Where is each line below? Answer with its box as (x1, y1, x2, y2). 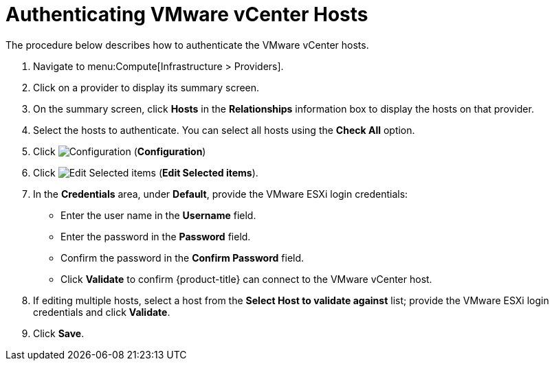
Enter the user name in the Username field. (60, 209, 256, 221)
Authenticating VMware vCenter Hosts (5, 3, 368, 26)
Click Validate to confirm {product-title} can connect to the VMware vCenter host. (60, 273, 432, 285)
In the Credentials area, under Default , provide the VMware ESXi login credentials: (33, 187, 408, 200)
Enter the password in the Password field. (60, 230, 251, 242)
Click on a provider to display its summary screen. (33, 81, 260, 93)
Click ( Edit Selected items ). (33, 166, 258, 179)
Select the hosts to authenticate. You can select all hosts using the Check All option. (33, 124, 415, 136)
